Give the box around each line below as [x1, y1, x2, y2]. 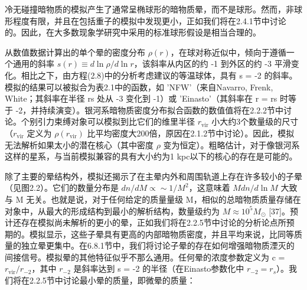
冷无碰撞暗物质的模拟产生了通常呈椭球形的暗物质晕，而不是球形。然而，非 [5, 3, 294, 15]
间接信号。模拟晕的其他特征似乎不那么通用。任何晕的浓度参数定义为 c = [5, 250, 285, 263]
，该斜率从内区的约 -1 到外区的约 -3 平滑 [133, 57, 291, 70]
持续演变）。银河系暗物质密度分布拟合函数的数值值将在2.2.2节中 [39, 103, 284, 116]
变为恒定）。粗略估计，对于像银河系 [163, 138, 300, 151]
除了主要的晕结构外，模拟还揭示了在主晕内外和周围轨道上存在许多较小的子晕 [5, 170, 302, 182]
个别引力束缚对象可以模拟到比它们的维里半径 [21, 115, 195, 128]
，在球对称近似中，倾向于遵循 [170, 45, 286, 58]
